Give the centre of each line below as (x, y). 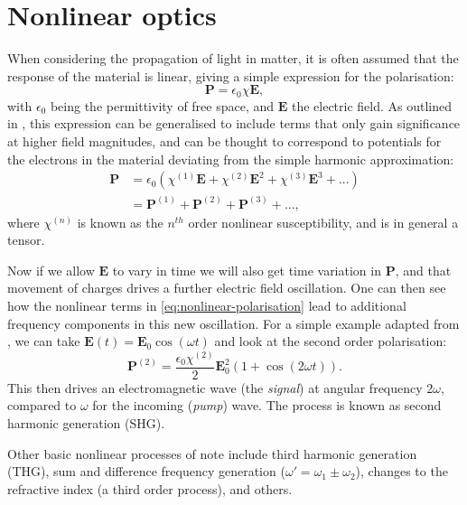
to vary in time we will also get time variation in (247, 270)
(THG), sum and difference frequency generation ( (146, 471)
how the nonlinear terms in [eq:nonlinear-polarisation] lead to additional (207, 306)
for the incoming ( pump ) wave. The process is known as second (267, 405)
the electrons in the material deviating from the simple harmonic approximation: (231, 159)
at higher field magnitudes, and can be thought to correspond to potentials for (224, 140)
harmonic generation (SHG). (86, 423)
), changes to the (402, 471)
